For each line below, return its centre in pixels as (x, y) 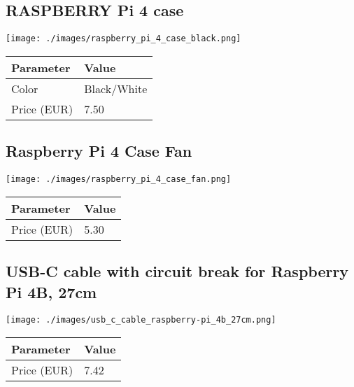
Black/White (116, 88)
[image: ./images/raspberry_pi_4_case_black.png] (123, 39)
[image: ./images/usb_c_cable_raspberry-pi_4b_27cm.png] (141, 320)
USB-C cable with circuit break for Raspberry (177, 271)
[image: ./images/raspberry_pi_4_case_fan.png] (119, 180)
